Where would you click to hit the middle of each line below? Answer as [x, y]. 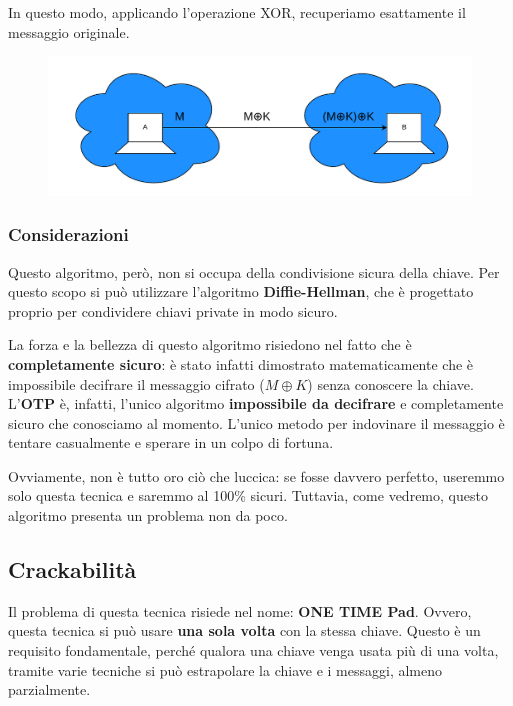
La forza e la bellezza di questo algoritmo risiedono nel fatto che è [210, 344]
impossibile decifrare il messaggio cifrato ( [136, 383]
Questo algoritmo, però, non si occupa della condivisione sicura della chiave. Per [254, 271]
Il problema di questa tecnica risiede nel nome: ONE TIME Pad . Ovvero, [240, 610]
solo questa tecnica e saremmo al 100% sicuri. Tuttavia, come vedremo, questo [248, 495]
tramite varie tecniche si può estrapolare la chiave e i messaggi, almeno [225, 669]
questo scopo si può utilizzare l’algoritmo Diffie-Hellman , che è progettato [241, 291]
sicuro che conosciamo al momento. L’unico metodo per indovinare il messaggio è [256, 422]
